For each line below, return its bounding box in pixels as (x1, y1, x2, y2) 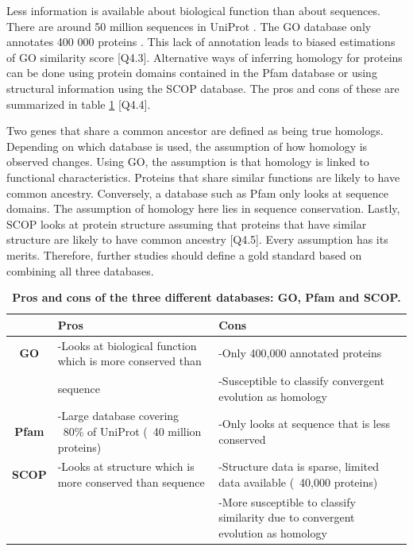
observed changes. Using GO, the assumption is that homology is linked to (6, 153, 369, 170)
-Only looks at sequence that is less (218, 415, 390, 432)
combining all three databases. (6, 262, 154, 279)
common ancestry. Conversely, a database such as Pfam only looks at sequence (6, 184, 389, 201)
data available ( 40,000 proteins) (218, 474, 378, 491)
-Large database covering (57, 407, 179, 424)
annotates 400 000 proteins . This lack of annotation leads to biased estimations (6, 33, 396, 50)
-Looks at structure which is (57, 458, 195, 475)
